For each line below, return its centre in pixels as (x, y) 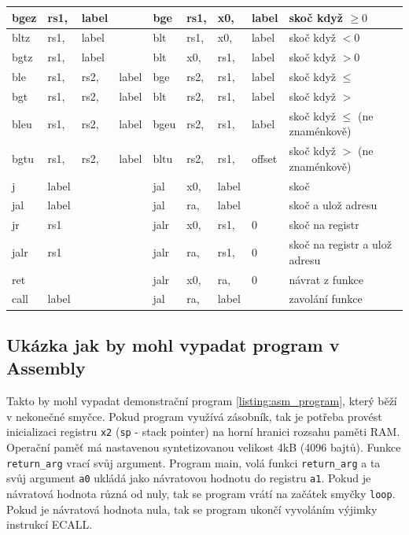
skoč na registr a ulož (340, 244)
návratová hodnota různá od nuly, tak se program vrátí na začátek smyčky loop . (201, 493)
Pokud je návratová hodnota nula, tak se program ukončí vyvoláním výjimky (192, 509)
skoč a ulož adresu (333, 205)
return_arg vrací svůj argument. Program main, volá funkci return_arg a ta (193, 462)
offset (264, 158)
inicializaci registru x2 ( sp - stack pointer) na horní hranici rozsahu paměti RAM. (203, 432)
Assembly (46, 368)
